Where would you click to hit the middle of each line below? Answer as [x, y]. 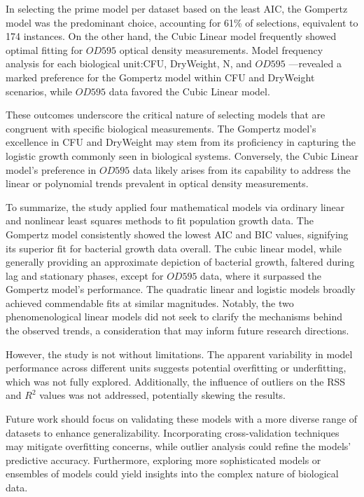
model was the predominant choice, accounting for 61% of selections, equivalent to [182, 22]
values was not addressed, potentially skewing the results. [162, 395]
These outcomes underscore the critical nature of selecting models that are [166, 115]
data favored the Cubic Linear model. [189, 91]
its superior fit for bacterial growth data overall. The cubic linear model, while [174, 248]
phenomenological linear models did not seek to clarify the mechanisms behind [174, 316]
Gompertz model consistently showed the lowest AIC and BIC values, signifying [177, 234]
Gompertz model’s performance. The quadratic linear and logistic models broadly [181, 289]
